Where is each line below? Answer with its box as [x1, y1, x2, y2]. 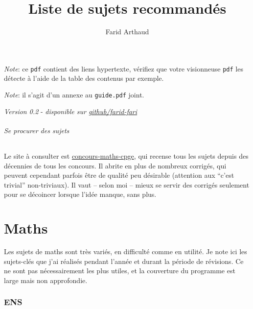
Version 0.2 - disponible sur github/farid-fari [4, 106, 138, 116]
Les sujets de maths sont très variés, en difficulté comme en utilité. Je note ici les [4, 246, 247, 257]
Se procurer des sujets [4, 125, 69, 135]
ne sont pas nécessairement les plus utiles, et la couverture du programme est [4, 265, 235, 276]
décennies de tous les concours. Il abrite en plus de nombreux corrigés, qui [4, 160, 227, 170]
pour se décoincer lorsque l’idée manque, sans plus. [4, 189, 157, 199]
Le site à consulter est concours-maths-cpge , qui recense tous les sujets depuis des [4, 151, 249, 161]
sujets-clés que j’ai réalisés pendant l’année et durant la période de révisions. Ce [4, 256, 244, 266]
